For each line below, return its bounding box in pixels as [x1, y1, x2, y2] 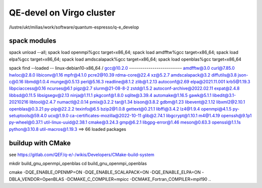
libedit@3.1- [212, 92, 236, 98]
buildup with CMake [9, 139, 71, 147]
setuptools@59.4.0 [9, 112, 47, 118]
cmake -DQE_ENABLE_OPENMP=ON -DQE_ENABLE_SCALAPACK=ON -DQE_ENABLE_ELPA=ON [9, 170, 201, 175]
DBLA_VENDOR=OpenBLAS [9, 176, 65, 182]
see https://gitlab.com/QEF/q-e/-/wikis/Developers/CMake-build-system [9, 152, 155, 157]
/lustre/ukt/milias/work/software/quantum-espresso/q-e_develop [9, 24, 139, 30]
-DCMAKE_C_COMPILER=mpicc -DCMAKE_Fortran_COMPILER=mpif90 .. [65, 176, 211, 182]
